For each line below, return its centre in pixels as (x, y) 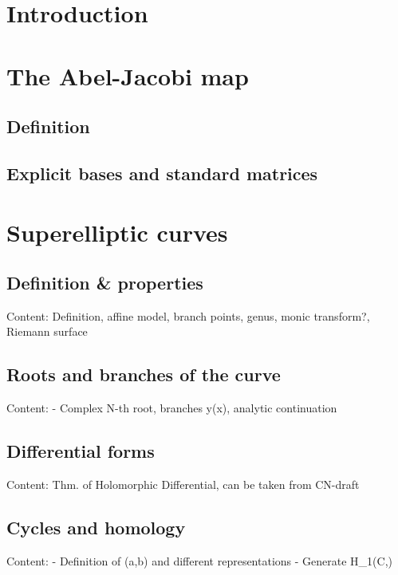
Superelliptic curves (117, 232)
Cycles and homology (96, 528)
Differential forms (81, 451)
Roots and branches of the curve (144, 374)
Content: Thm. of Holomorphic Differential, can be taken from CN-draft (183, 484)
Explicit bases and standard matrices (162, 173)
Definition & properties (105, 283)
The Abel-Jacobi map (128, 75)
